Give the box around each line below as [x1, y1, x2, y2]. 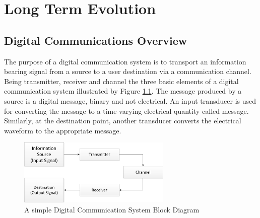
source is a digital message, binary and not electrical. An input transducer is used [4, 95, 256, 106]
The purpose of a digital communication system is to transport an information [4, 56, 246, 66]
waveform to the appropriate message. [4, 125, 121, 135]
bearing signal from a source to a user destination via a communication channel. [4, 66, 251, 77]
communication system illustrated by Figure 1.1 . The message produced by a [4, 86, 242, 96]
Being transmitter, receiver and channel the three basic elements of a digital [4, 76, 239, 86]
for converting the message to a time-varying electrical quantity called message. [4, 105, 249, 116]
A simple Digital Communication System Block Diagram [24, 204, 200, 214]
